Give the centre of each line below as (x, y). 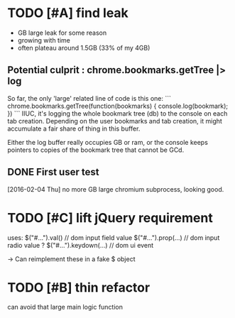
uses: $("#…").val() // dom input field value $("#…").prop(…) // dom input (114, 237)
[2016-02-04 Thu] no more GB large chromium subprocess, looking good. (116, 189)
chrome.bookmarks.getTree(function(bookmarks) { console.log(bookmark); (118, 106)
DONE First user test (53, 172)
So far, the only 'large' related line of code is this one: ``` (89, 98)
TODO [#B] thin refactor (79, 287)
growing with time (44, 40)
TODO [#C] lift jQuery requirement (110, 218)
